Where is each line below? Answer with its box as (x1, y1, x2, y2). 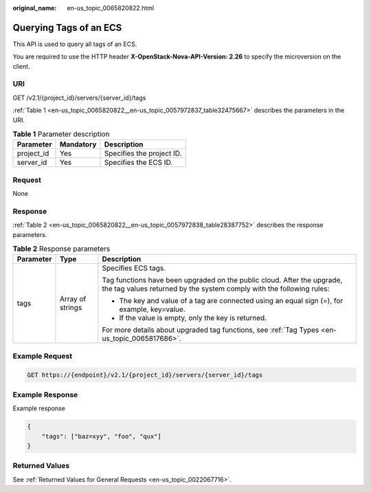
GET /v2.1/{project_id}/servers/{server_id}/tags (12, 93, 146, 102)
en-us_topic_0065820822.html (67, 4, 155, 12)
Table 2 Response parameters (12, 244, 111, 254)
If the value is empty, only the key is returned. (119, 313, 267, 323)
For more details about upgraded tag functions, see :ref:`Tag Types (102, 325, 319, 335)
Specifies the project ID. (104, 148, 182, 158)
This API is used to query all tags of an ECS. (12, 40, 137, 48)
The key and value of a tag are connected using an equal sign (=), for (119, 296, 344, 306)
